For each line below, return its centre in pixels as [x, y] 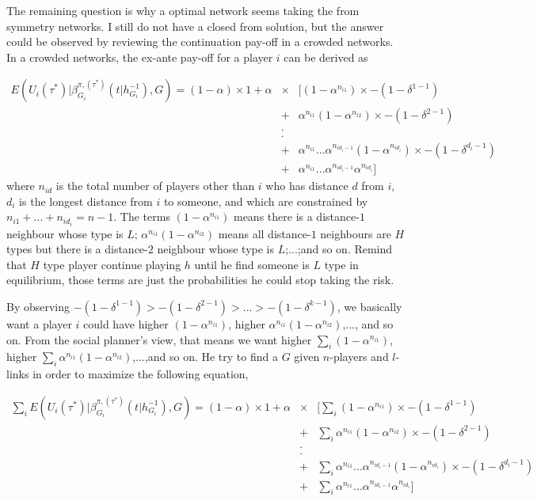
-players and [359, 357]
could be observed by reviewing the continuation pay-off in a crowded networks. [200, 42]
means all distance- [265, 233]
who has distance [307, 186]
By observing [38, 306]
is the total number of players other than [155, 186]
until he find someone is [252, 264]
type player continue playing [112, 264]
